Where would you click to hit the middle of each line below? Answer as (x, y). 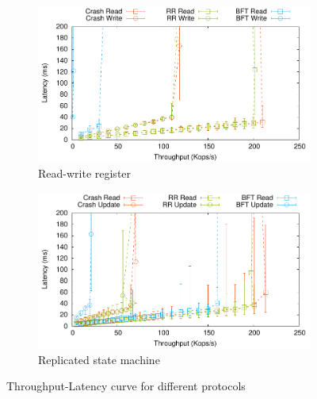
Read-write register (85, 173)
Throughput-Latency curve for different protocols (126, 386)
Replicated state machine (99, 359)
